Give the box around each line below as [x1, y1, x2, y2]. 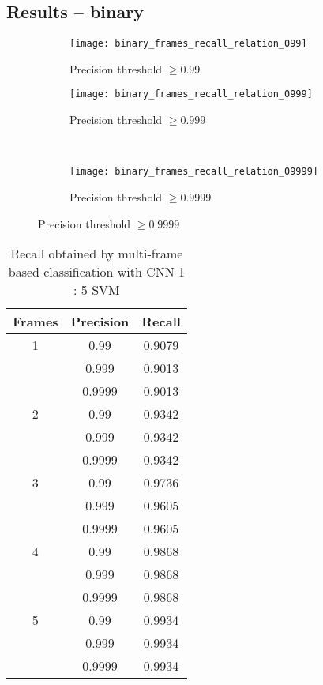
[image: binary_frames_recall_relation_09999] [69, 166, 318, 178]
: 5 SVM [73, 280, 120, 299]
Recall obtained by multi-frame [10, 244, 183, 263]
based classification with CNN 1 [8, 262, 186, 281]
